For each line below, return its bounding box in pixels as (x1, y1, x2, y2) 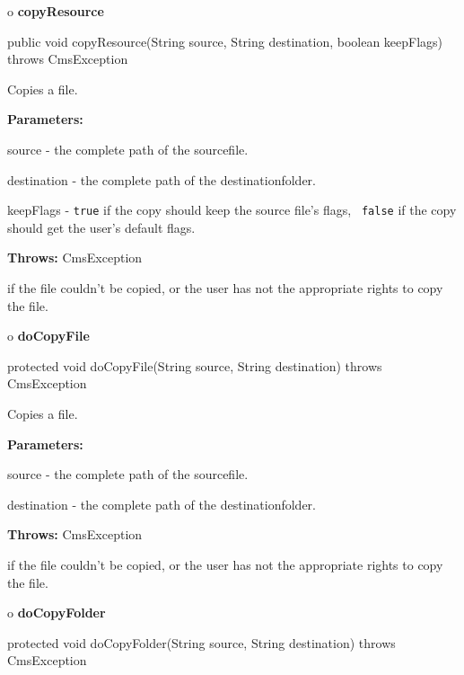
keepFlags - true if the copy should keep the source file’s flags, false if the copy (7, 200, 457, 219)
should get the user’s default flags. (7, 218, 196, 236)
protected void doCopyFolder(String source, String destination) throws (7, 633, 396, 652)
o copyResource (7, 2, 104, 20)
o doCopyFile (7, 326, 90, 345)
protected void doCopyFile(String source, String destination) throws (7, 356, 382, 375)
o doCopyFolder (7, 603, 106, 622)
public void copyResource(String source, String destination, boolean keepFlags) (7, 31, 443, 50)
